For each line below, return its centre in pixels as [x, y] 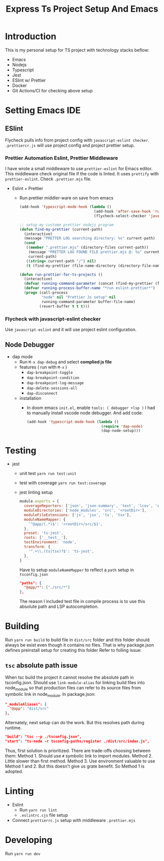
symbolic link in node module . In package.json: [51, 695]
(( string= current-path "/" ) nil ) [61, 261]
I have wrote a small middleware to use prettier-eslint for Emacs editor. [79, 169]
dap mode [22, 356]
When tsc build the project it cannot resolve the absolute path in [70, 677]
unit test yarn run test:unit [48, 474]
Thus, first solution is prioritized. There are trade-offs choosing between [78, 751]
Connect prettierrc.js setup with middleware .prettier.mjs [74, 820]
